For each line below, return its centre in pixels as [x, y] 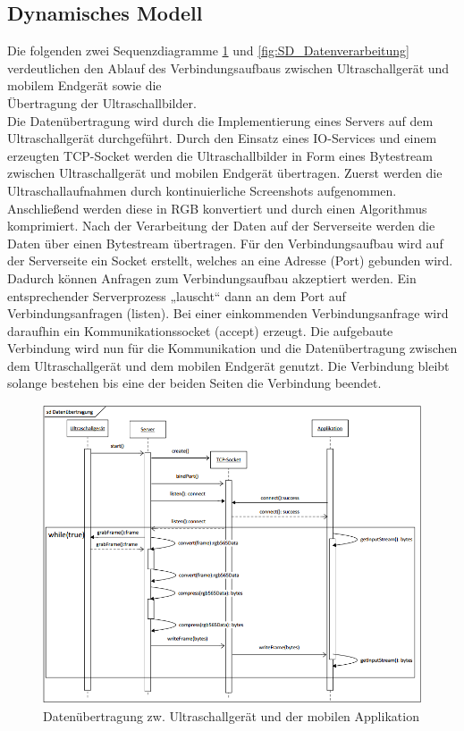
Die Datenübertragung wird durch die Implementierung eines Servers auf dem [220, 120]
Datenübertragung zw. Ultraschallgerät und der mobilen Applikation [231, 715]
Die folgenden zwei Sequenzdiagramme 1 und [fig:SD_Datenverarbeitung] [208, 50]
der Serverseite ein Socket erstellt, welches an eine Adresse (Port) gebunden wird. [230, 260]
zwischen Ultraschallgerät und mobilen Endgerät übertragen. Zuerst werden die [225, 173]
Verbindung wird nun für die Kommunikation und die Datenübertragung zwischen [232, 348]
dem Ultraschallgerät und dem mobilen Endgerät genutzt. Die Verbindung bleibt [228, 365]
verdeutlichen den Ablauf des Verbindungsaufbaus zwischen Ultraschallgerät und [228, 67]
